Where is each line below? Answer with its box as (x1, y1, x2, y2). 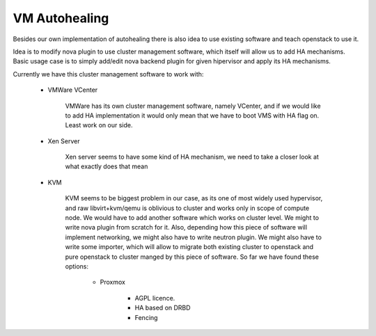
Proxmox (100, 278, 125, 287)
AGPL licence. (134, 294, 175, 302)
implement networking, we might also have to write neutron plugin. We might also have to (65, 233, 322, 241)
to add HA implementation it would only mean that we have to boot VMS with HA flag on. (65, 111, 320, 120)
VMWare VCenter (47, 86, 98, 94)
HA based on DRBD (134, 303, 191, 312)
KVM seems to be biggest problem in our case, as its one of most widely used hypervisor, (65, 194, 323, 202)
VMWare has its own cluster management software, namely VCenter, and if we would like (65, 102, 321, 110)
